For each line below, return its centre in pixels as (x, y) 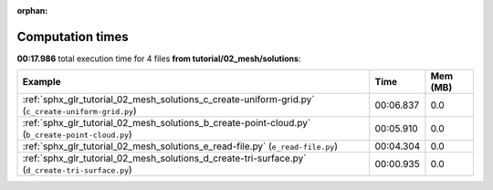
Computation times (73, 37)
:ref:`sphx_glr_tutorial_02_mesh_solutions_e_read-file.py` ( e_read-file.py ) (180, 146)
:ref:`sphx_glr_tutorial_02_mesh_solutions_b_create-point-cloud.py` (167, 123)
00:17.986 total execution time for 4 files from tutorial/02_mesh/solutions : (159, 58)
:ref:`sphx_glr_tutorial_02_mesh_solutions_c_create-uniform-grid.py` (168, 100)
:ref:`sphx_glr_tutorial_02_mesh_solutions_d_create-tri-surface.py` (164, 158)
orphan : (32, 11)
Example (42, 82)
